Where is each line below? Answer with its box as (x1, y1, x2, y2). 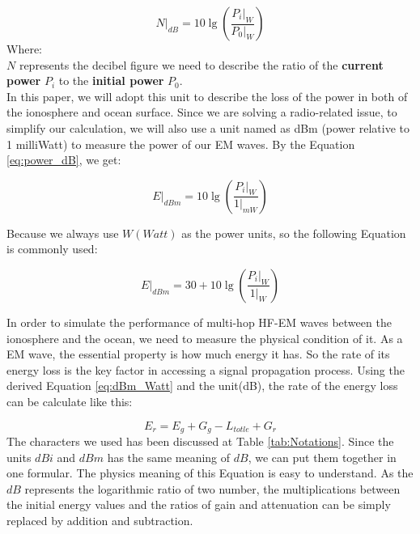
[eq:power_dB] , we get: (6, 151, 121, 168)
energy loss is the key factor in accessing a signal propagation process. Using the (6, 361, 405, 378)
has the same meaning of (107, 448, 231, 465)
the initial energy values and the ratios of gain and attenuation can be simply (6, 496, 391, 513)
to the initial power (58, 72, 164, 89)
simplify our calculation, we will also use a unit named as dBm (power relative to (6, 119, 409, 136)
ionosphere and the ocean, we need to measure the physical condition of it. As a (6, 329, 403, 346)
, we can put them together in (248, 448, 397, 465)
